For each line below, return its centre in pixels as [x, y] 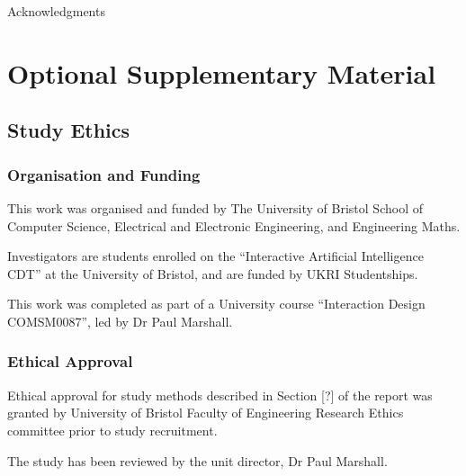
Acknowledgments [56, 11]
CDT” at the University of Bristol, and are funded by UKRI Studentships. [213, 273]
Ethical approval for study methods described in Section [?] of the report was [220, 395]
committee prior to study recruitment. [112, 430]
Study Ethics [69, 130]
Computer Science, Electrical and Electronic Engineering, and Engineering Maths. [234, 225]
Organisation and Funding [104, 174]
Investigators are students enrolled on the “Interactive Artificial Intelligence [215, 256]
